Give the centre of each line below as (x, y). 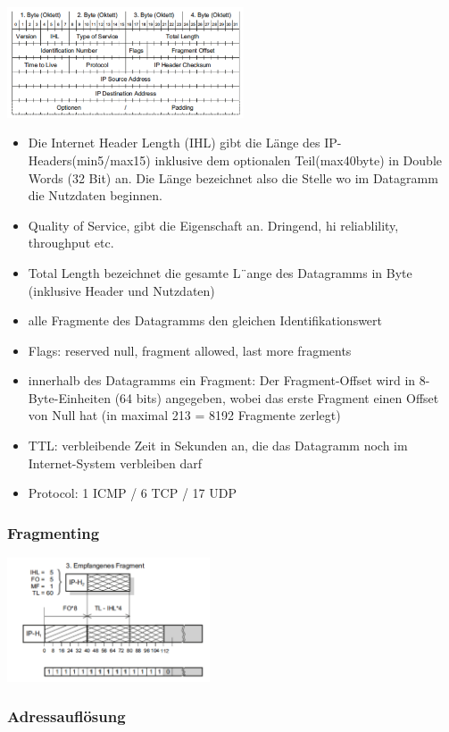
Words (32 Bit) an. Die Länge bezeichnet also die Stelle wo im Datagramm (233, 177)
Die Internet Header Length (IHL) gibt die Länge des (174, 143)
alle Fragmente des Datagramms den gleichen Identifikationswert (205, 320)
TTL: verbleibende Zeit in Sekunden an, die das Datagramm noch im (218, 446)
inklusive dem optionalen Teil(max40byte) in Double (298, 160)
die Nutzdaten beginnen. (95, 195)
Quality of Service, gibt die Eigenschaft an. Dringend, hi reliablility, (213, 225)
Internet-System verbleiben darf (115, 463)
